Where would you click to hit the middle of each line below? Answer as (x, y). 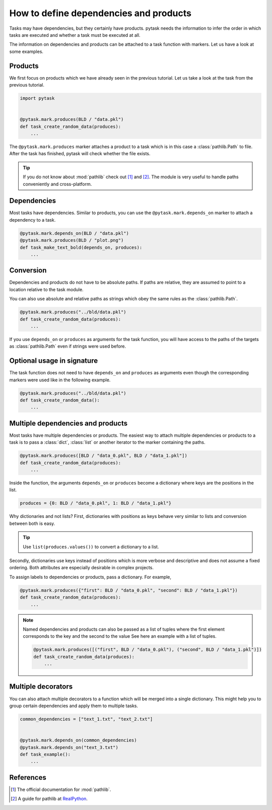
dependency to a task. (32, 220)
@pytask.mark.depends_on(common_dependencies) (78, 740)
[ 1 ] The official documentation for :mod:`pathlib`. (61, 789)
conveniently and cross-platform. (57, 184)
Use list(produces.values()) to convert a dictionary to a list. (91, 547)
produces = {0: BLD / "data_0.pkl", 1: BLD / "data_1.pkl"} (96, 503)
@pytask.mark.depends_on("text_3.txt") (69, 747)
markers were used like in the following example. (60, 380)
